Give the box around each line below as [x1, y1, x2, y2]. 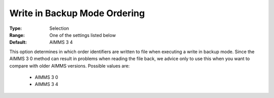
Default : [9, 39, 27, 45]
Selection [49, 25, 70, 31]
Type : [9, 25, 22, 31]
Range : [9, 32, 25, 38]
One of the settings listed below [49, 32, 116, 38]
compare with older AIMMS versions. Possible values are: [9, 63, 130, 69]
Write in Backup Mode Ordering [9, 8, 145, 19]
